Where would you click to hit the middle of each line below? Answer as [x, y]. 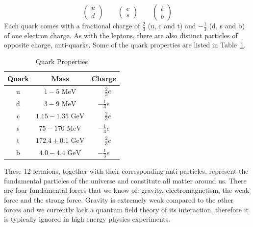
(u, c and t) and [172, 25]
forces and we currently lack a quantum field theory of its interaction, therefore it [126, 209]
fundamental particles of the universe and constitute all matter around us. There [125, 180]
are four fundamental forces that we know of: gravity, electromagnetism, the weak [127, 190]
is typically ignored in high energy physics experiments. [87, 219]
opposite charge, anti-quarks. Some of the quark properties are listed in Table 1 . [125, 45]
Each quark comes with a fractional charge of [72, 25]
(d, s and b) [227, 25]
